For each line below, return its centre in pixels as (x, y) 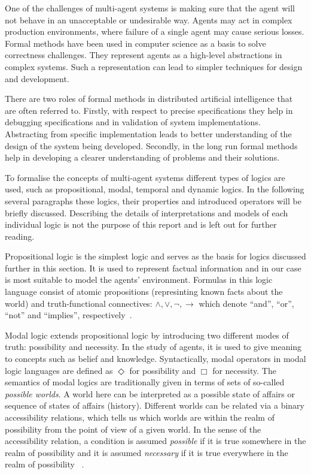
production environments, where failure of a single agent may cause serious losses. (155, 31)
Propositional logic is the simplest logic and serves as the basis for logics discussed (155, 256)
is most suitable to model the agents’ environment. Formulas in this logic (139, 280)
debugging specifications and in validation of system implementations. (133, 122)
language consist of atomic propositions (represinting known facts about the (144, 292)
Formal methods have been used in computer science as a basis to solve (135, 43)
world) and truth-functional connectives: (79, 303)
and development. (37, 78)
